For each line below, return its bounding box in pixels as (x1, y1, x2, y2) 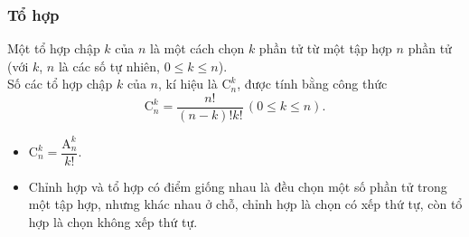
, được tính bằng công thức (237, 74, 388, 93)
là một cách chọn (150, 39, 245, 58)
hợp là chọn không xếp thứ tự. (28, 212, 198, 231)
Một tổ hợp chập (7, 39, 100, 58)
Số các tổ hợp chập (7, 74, 113, 93)
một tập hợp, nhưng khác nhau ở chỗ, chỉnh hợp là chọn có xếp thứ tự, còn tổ (28, 194, 463, 213)
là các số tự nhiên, (58, 56, 160, 75)
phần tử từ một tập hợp (258, 39, 392, 58)
